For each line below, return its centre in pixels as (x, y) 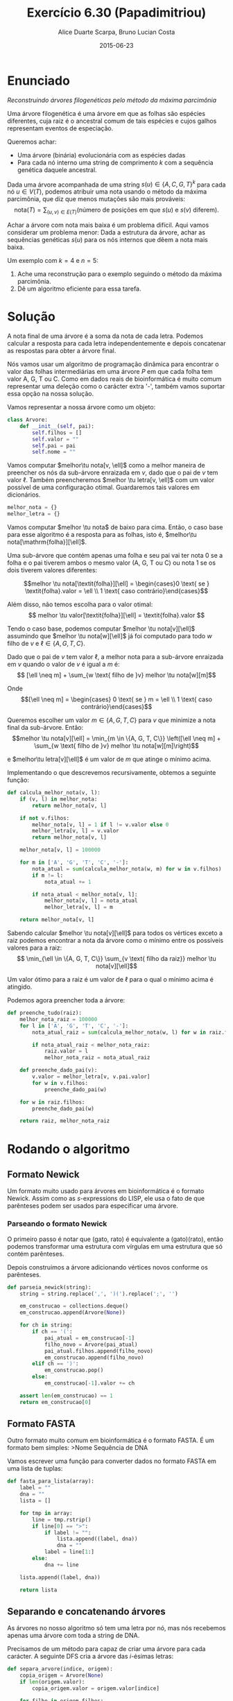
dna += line (61, 1565)
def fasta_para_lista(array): (51, 1481)
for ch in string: (46, 1325)
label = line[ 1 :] (69, 1552)
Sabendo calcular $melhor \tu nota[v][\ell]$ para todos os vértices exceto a (115, 933)
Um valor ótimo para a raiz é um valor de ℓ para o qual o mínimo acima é (110, 980)
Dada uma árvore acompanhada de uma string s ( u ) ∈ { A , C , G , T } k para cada (116, 184)
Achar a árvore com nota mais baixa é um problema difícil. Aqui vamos (108, 225)
